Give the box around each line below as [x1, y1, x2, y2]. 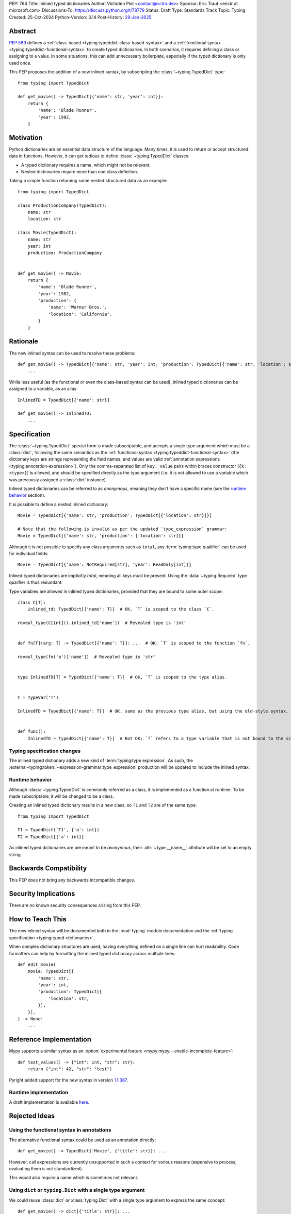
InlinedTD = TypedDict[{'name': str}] [17, 397, 110, 403]
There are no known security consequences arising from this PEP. [9, 902, 141, 908]
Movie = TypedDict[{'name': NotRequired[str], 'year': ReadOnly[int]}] [17, 562, 192, 568]
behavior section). [9, 492, 46, 498]
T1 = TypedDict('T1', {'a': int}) [17, 827, 99, 833]
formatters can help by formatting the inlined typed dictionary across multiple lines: [9, 950, 176, 956]
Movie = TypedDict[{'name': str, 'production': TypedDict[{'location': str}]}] [17, 513, 212, 518]
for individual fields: [9, 551, 48, 556]
